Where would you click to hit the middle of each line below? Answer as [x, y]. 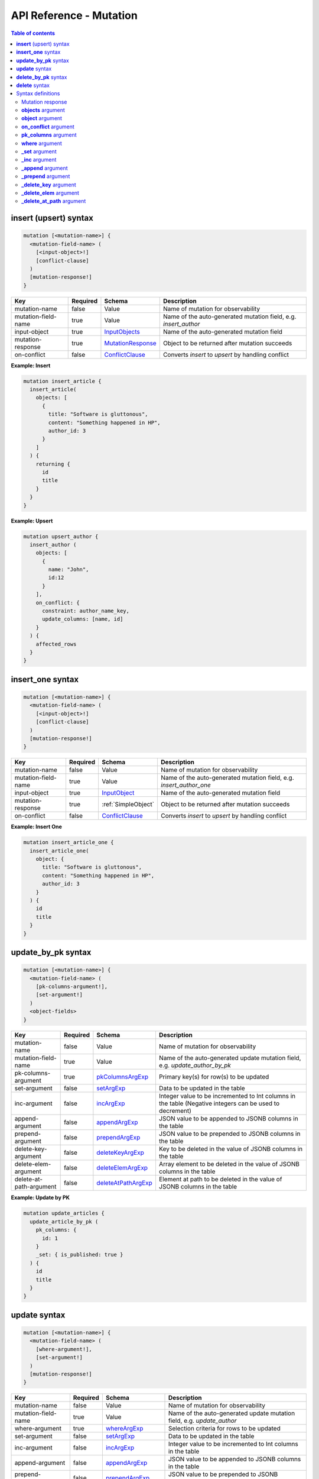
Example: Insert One [36, 827]
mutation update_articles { [64, 1213]
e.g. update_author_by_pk [195, 1065]
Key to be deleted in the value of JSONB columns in [231, 1149]
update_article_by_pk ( [64, 1221]
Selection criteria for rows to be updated [224, 1429]
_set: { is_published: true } [79, 1255]
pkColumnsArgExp [123, 1077]
